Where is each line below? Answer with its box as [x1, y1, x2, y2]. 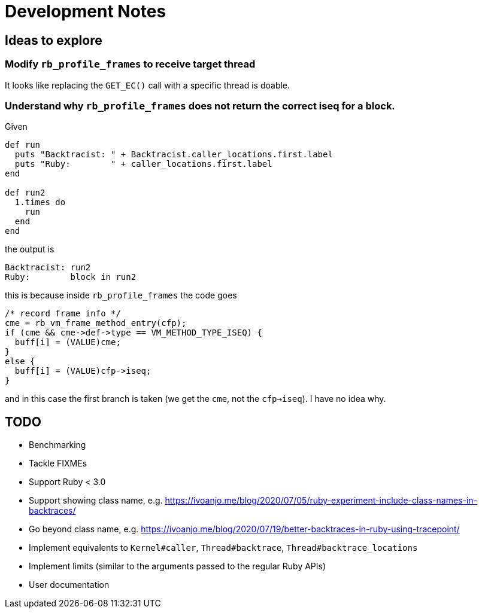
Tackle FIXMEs [29, 458, 87, 469]
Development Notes [5, 1, 166, 22]
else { [5, 356, 35, 367]
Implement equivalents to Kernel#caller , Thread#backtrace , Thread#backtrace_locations [29, 542, 418, 553]
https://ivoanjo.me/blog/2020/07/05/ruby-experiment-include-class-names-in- [165, 495, 477, 506]
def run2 [5, 188, 46, 198]
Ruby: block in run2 [5, 272, 137, 282]
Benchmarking [29, 440, 86, 450]
